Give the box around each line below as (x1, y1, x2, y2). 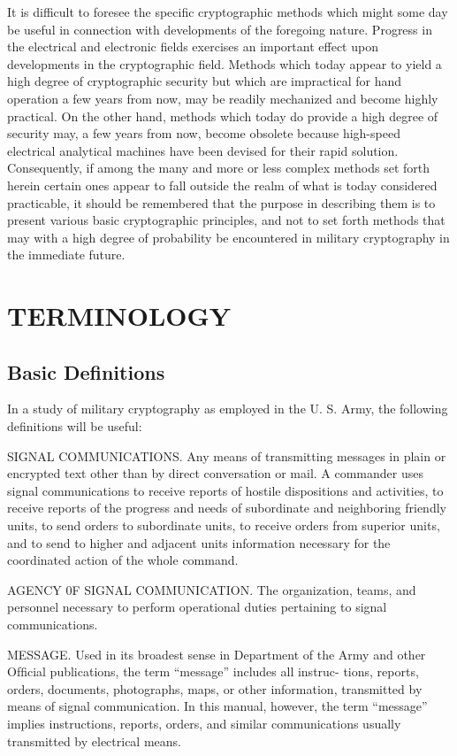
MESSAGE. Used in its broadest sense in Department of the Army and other (7, 644, 426, 663)
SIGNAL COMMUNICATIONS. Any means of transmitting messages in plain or (7, 446, 446, 465)
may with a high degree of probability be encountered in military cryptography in (7, 228, 450, 246)
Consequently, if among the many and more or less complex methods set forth (7, 158, 430, 177)
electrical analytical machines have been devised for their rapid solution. (7, 141, 399, 159)
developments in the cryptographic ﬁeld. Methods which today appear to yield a (7, 54, 442, 73)
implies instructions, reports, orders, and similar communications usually (7, 714, 401, 732)
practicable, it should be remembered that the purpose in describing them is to (7, 193, 436, 212)
